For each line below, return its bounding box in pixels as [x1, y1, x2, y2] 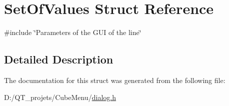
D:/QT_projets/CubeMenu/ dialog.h [4, 91, 116, 102]
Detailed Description [4, 51, 113, 67]
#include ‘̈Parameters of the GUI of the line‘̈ [4, 27, 141, 37]
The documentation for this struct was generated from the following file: [4, 74, 225, 85]
